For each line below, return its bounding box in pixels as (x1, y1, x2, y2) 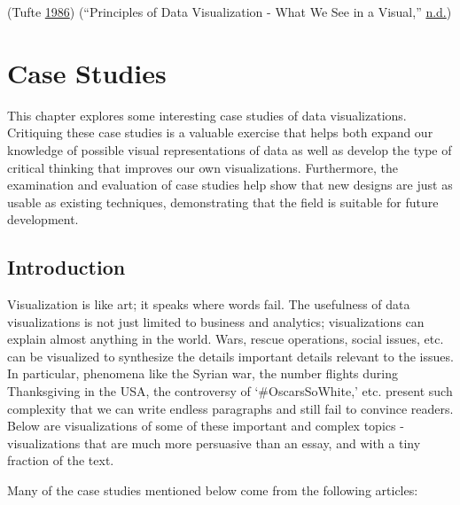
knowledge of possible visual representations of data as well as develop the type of (7, 140, 452, 159)
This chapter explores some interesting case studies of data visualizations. (7, 105, 407, 124)
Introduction (7, 253, 126, 281)
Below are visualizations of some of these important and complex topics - (7, 416, 404, 435)
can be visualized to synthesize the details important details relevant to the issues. (7, 346, 454, 365)
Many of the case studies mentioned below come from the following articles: (7, 481, 418, 500)
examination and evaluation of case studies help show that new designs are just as (7, 175, 453, 194)
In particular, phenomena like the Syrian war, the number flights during (7, 364, 398, 383)
